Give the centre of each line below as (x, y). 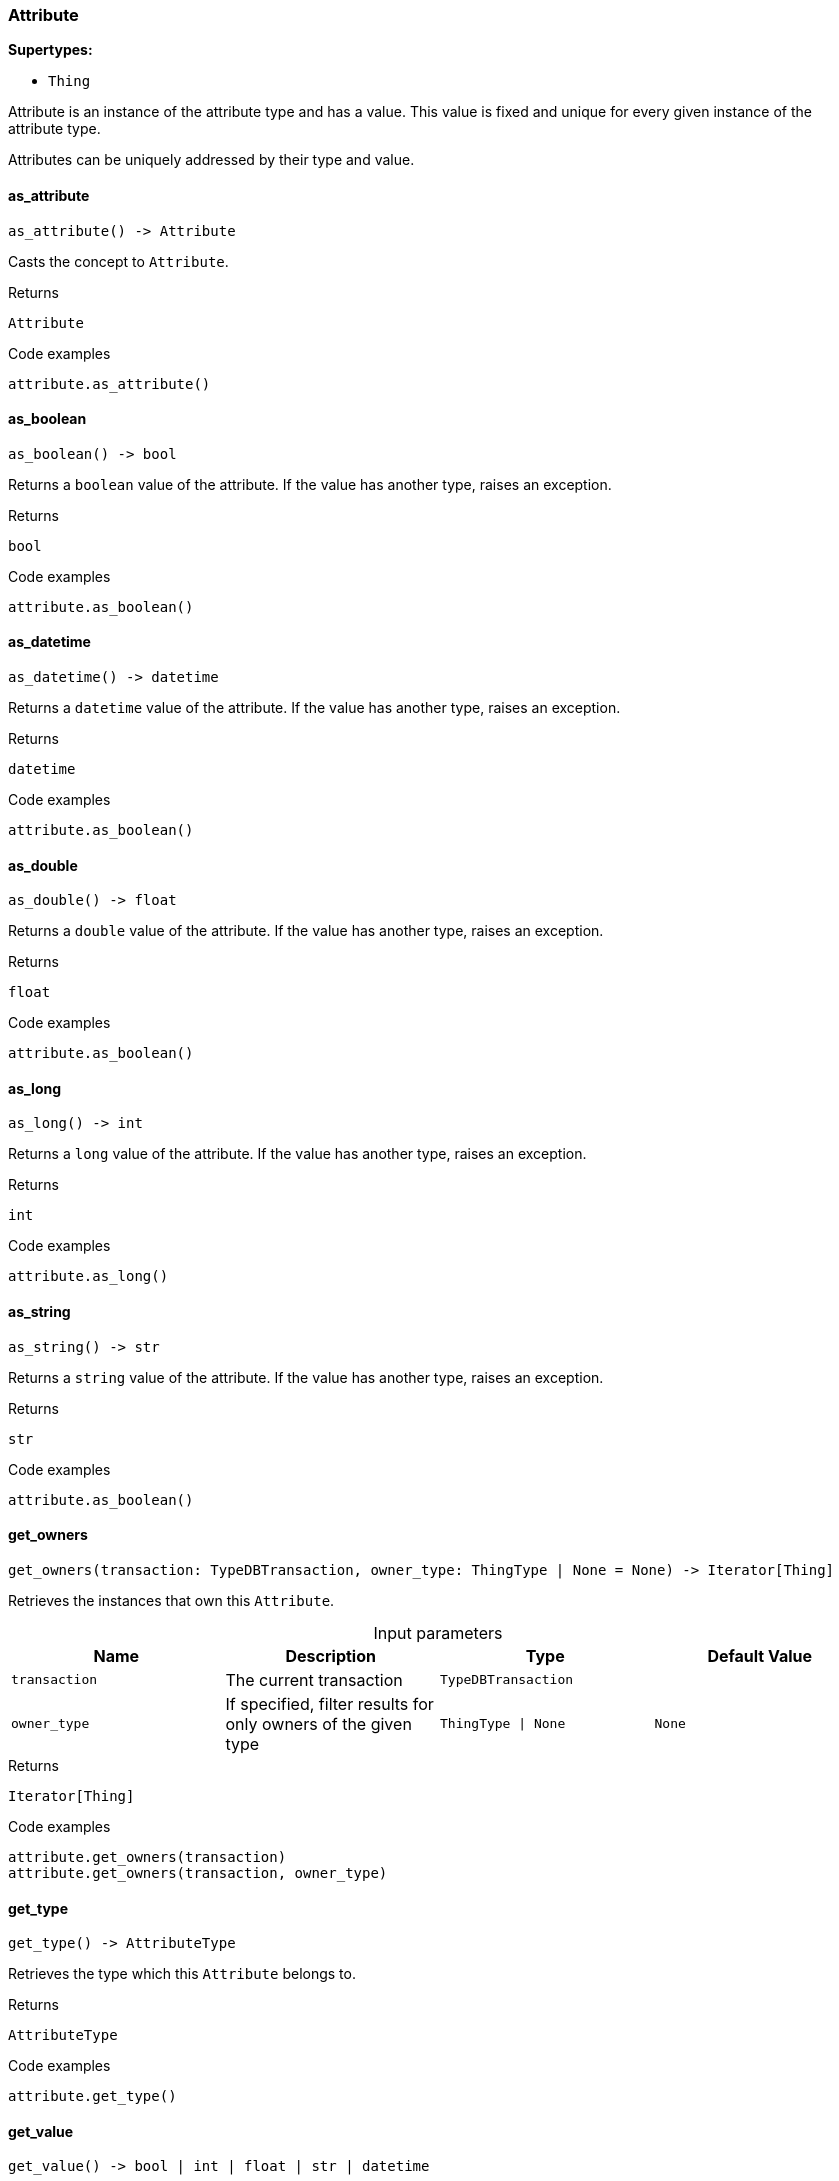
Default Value (760, 1655)
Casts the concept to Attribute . (118, 261)
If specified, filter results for (329, 1703)
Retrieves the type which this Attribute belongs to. (182, 1974)
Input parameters (438, 1632)
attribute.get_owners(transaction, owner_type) (198, 1872)
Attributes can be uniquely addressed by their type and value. (211, 160)
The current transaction (314, 1679)
